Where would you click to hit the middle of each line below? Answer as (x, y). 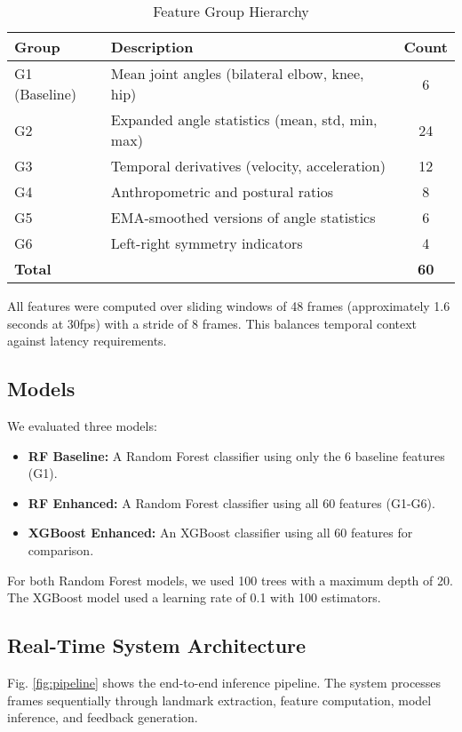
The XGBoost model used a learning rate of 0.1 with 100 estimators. (194, 597)
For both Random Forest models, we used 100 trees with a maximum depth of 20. (230, 580)
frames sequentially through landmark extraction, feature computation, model (219, 700)
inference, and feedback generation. (103, 717)
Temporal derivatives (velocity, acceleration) (248, 166)
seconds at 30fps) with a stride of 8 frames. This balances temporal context (212, 323)
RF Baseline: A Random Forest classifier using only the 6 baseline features (236, 455)
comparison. (61, 549)
